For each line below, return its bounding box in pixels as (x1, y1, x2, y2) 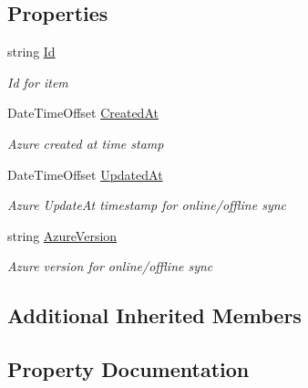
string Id (7, 42, 56, 61)
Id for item (7, 72, 68, 91)
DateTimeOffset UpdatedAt (7, 164, 163, 184)
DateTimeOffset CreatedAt (7, 103, 159, 122)
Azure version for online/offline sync (7, 257, 213, 276)
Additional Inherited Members (7, 301, 302, 330)
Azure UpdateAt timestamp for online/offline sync (7, 195, 287, 215)
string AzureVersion (7, 225, 118, 245)
